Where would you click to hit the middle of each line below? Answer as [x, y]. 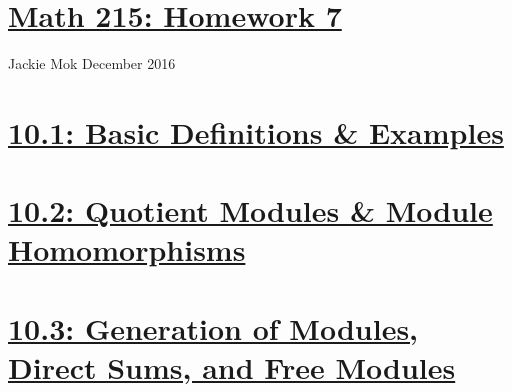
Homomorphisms [127, 249]
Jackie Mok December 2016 [92, 63]
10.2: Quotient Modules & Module [250, 210]
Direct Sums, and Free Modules [232, 367]
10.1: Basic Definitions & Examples [256, 131]
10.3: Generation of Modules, [213, 327]
